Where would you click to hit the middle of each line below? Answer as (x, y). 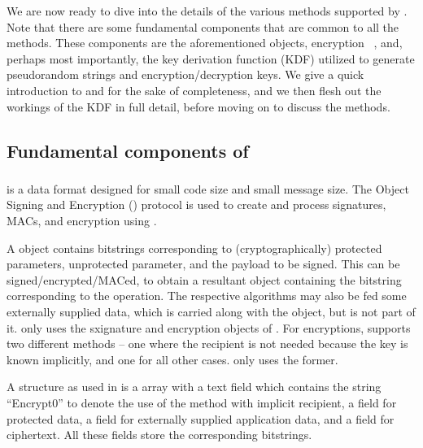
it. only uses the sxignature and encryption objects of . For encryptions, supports (209, 327)
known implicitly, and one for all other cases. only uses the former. (172, 359)
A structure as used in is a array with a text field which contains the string (194, 387)
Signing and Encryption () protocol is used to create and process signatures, (196, 204)
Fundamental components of (128, 150)
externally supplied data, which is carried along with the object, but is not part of (211, 312)
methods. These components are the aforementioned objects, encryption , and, (205, 43)
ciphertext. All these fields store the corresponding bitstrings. (159, 435)
